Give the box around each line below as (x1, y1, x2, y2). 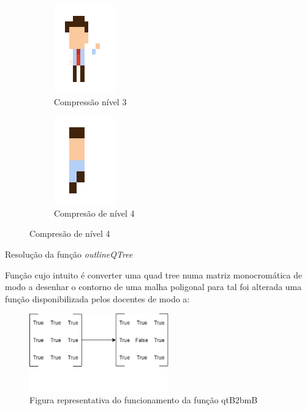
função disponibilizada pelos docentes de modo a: (5, 292, 190, 305)
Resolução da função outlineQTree (5, 247, 133, 260)
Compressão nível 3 (54, 95, 127, 108)
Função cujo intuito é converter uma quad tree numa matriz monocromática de (5, 268, 302, 281)
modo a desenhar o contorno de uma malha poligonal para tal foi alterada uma (5, 280, 302, 293)
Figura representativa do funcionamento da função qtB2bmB (29, 393, 258, 406)
